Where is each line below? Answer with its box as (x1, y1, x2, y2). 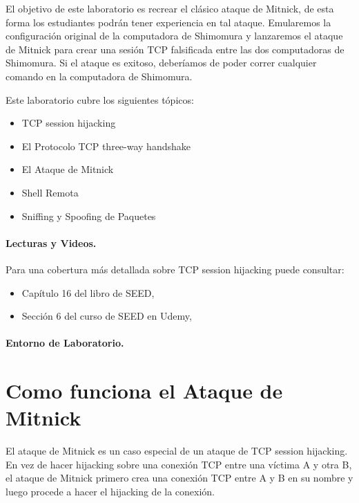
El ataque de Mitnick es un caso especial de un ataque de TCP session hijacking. (6, 443, 348, 458)
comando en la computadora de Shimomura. (6, 68, 193, 83)
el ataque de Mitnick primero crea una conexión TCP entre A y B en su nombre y (6, 470, 353, 485)
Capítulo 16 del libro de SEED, (21, 285, 155, 300)
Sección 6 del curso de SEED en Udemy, (21, 309, 192, 323)
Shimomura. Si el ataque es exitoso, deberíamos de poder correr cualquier (6, 55, 317, 70)
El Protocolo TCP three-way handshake (21, 138, 191, 153)
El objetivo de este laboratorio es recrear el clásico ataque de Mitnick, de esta (6, 1, 334, 15)
